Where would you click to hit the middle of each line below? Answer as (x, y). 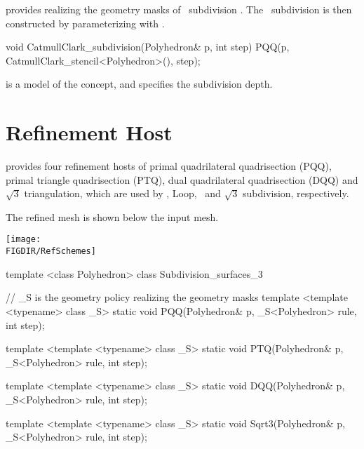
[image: (23, 240)
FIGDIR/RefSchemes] (51, 252)
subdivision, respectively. (296, 193)
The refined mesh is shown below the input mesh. (112, 216)
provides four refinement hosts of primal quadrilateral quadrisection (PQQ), (169, 166)
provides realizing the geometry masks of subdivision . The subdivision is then (179, 9)
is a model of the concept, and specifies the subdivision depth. (139, 84)
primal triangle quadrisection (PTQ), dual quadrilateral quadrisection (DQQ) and (182, 179)
